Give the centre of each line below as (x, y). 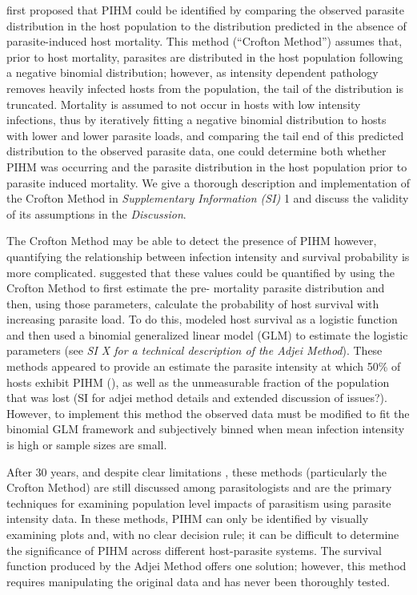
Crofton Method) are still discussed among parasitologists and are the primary (199, 487)
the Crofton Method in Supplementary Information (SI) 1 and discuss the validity (208, 198)
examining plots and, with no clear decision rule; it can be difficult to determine (203, 534)
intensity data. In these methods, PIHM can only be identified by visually (188, 519)
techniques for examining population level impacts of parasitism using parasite (199, 503)
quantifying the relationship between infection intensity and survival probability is (208, 256)
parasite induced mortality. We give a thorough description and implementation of (208, 182)
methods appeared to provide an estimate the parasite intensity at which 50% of (204, 366)
